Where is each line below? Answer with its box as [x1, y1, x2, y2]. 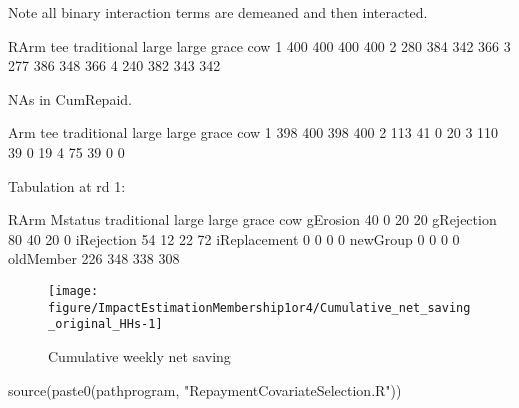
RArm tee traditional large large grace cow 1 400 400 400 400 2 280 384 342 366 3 [8, 35, 511, 56]
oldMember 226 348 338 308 [8, 248, 180, 269]
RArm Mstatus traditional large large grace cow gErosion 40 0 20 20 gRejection [8, 209, 497, 230]
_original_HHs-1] [48, 317, 163, 332]
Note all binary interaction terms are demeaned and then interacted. [8, 2, 428, 22]
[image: [48, 283, 99, 298]
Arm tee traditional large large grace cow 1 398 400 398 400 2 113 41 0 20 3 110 [8, 122, 499, 143]
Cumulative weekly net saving [48, 345, 231, 366]
